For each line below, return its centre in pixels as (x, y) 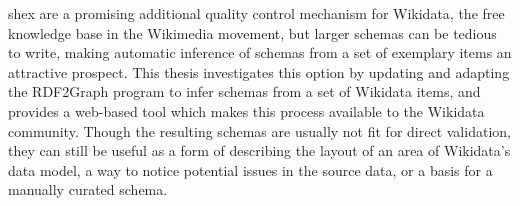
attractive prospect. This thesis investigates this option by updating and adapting (259, 71)
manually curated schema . (88, 189)
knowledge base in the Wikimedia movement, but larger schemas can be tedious (252, 32)
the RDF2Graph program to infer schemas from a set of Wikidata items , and (244, 91)
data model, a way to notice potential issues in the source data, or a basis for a (250, 169)
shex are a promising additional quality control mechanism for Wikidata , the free (256, 13)
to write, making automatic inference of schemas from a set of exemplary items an (260, 52)
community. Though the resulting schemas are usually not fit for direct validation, (259, 130)
